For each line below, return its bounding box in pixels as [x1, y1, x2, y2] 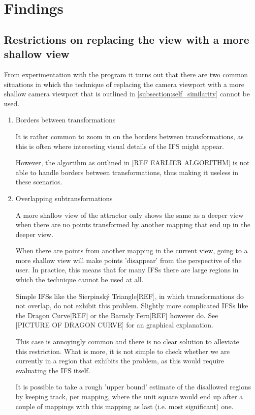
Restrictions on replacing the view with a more [4, 31, 249, 47]
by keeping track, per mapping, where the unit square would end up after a [15, 391, 243, 401]
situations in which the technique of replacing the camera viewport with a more [4, 79, 244, 89]
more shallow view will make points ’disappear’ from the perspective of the [15, 255, 242, 265]
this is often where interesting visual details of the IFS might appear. [15, 141, 224, 151]
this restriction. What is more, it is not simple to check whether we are [15, 346, 230, 356]
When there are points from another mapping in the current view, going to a [15, 245, 248, 256]
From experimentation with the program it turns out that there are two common [4, 69, 248, 79]
